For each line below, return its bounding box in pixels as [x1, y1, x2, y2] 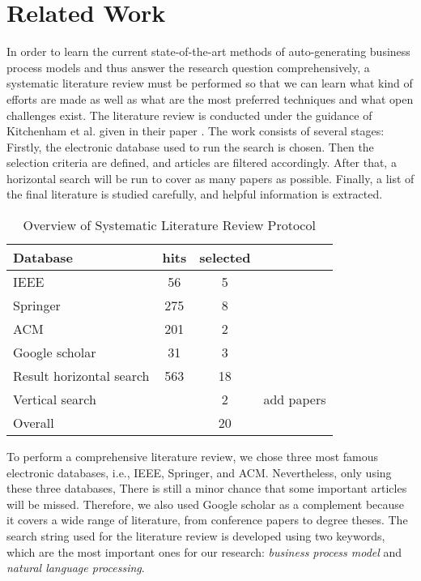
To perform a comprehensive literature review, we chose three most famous [6, 448, 379, 465]
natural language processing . [6, 559, 145, 576]
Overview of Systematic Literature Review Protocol [23, 216, 316, 235]
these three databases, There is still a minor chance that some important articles [6, 480, 407, 497]
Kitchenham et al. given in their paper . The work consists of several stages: [6, 122, 385, 139]
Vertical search [13, 390, 96, 409]
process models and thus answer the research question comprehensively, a [6, 58, 370, 75]
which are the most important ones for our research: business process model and [6, 543, 402, 560]
